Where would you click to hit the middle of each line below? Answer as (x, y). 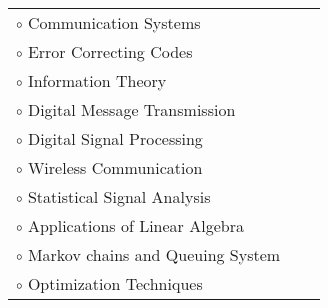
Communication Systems (114, 22)
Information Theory (97, 80)
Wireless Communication (115, 167)
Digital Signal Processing (115, 138)
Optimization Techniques (115, 283)
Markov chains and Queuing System (154, 254)
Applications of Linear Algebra (135, 225)
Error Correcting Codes (110, 51)
